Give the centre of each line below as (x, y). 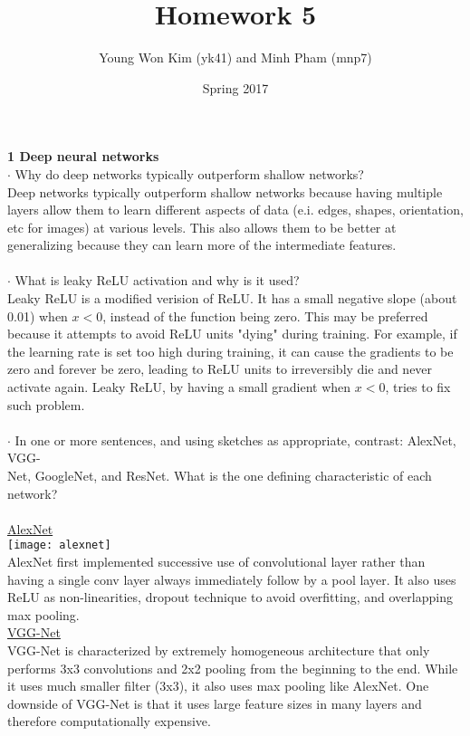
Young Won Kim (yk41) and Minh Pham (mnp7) (235, 57)
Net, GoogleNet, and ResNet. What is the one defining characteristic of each (220, 475)
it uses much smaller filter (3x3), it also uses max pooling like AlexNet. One (218, 686)
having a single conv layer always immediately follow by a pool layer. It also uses (232, 579)
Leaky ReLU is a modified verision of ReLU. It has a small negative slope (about (232, 298)
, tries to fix (418, 387)
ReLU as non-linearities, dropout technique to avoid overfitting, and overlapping (230, 597)
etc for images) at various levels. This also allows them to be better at (202, 227)
